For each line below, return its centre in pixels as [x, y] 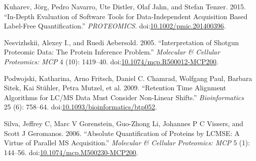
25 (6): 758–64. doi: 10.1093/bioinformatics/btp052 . [80, 107]
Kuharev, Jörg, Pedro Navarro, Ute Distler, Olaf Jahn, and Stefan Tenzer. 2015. [125, 6]
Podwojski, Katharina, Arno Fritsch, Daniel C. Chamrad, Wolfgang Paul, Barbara [128, 78]
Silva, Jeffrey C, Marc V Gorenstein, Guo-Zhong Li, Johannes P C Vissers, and [124, 123]
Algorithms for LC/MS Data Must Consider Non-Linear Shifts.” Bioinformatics [124, 97]
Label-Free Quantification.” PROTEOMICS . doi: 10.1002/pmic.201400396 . [115, 26]
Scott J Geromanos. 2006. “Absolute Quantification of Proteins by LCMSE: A [122, 133]
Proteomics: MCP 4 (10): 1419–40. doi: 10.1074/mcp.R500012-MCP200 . [111, 61]
